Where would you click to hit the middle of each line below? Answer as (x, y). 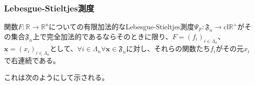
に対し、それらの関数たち (168, 48)
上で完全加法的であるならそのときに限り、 (102, 37)
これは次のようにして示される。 (56, 77)
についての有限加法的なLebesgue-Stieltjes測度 (121, 27)
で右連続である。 (32, 60)
